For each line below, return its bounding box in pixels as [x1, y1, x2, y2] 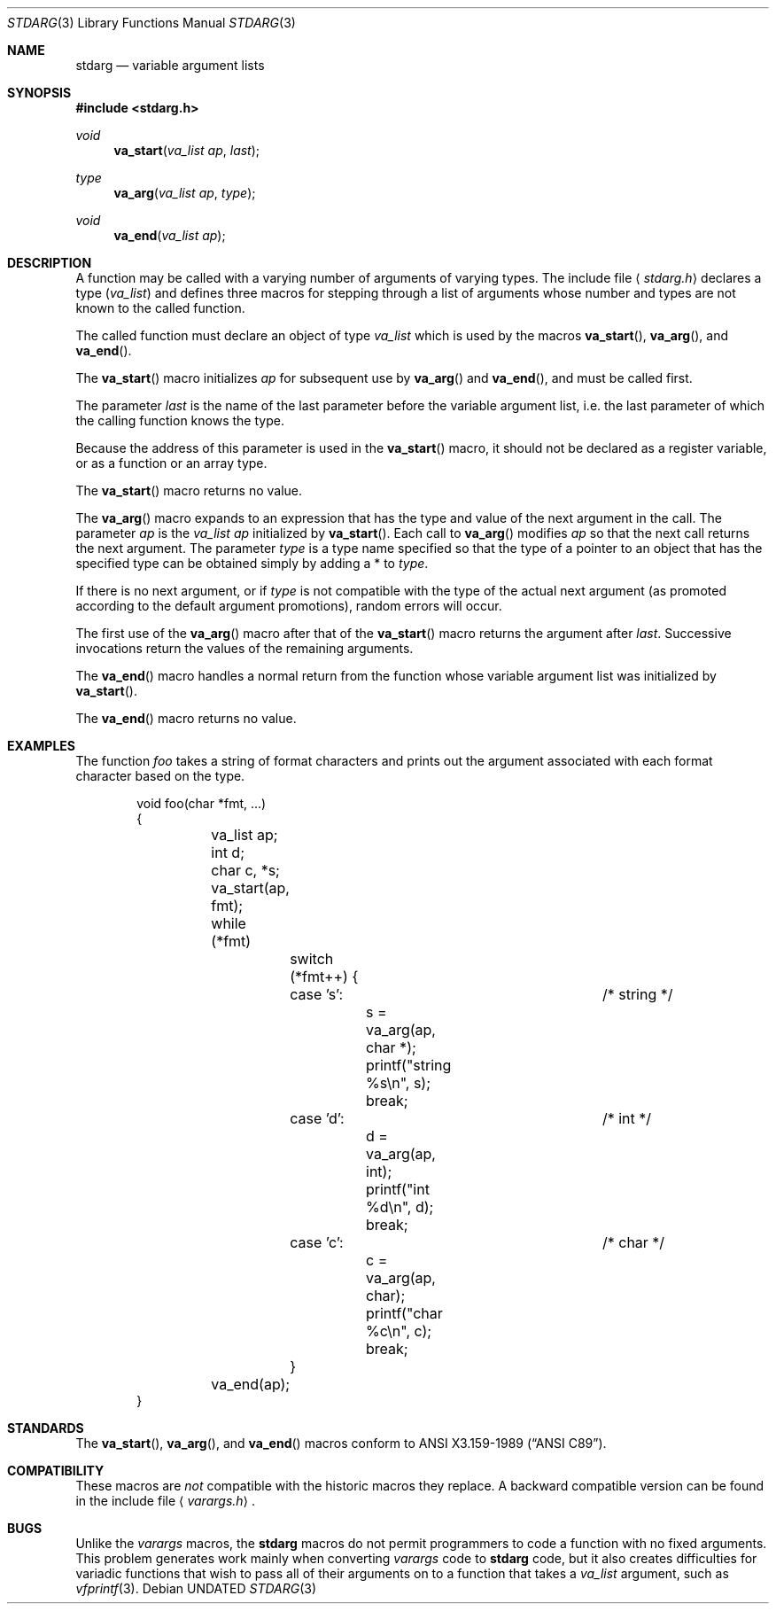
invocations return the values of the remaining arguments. [75, 641, 414, 656]
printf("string [366, 1056, 452, 1074]
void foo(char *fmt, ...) [136, 796, 267, 811]
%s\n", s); [366, 1074, 431, 1092]
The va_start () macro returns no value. [75, 483, 303, 498]
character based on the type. [75, 768, 245, 783]
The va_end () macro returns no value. [75, 711, 297, 726]
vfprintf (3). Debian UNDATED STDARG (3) [75, 1581, 317, 1596]
